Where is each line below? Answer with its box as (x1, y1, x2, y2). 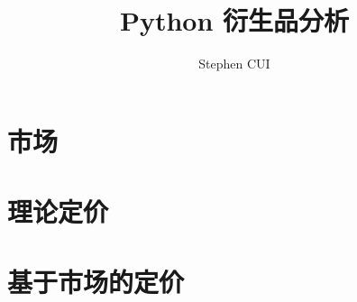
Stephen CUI (198, 54, 270, 73)
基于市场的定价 (7, 263, 185, 300)
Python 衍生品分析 (119, 2, 350, 39)
